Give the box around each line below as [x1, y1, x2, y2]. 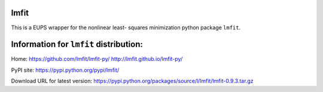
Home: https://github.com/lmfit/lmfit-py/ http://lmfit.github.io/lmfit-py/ [11, 56, 183, 63]
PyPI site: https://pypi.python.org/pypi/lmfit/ [11, 66, 120, 73]
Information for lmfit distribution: [11, 39, 144, 50]
